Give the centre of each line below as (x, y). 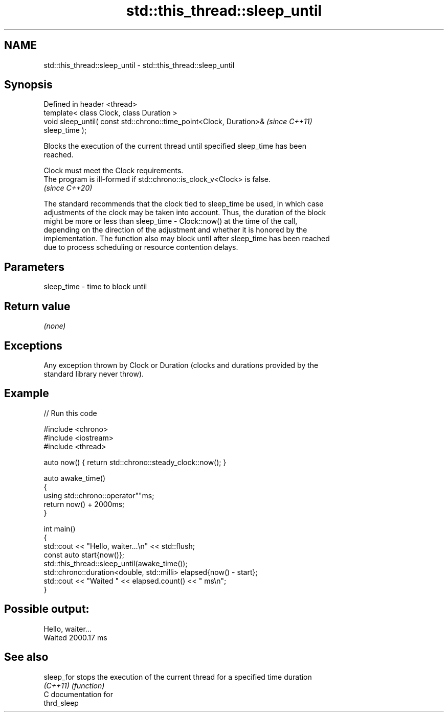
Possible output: (47, 609)
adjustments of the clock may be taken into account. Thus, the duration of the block (185, 213)
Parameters (34, 267)
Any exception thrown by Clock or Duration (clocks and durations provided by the (181, 365)
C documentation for (79, 694)
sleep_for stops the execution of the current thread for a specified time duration (178, 677)
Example (27, 394)
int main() (60, 528)
